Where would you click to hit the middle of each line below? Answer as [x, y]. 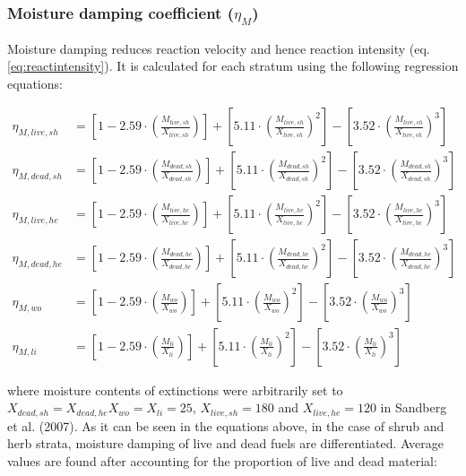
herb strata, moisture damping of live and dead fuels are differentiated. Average [225, 443]
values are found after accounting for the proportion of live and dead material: [222, 460]
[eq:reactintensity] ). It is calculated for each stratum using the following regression [233, 66]
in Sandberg [414, 407]
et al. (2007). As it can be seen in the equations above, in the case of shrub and [226, 425]
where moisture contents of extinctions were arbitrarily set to [175, 389]
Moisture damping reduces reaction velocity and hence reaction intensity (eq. [219, 48]
